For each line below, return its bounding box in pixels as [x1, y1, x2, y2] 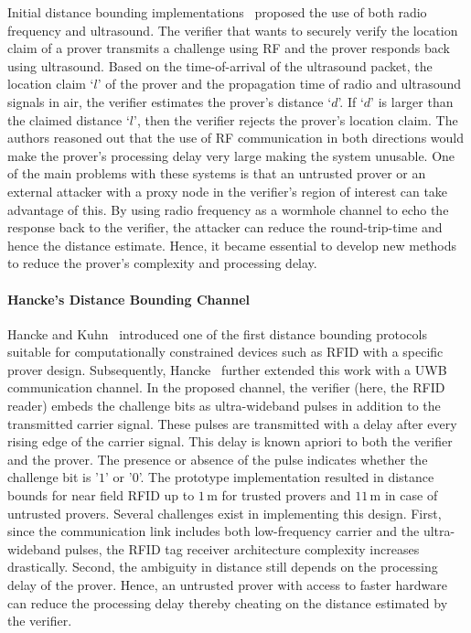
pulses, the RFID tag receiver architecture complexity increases [65, 539, 420, 558]
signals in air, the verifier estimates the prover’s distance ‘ [7, 91, 332, 111]
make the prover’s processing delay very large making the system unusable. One [7, 145, 455, 165]
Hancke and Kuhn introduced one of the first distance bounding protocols [7, 324, 427, 343]
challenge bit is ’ [7, 467, 100, 487]
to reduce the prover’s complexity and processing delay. [7, 253, 317, 273]
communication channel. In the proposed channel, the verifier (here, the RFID [7, 378, 445, 397]
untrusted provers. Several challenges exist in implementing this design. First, [7, 503, 442, 522]
